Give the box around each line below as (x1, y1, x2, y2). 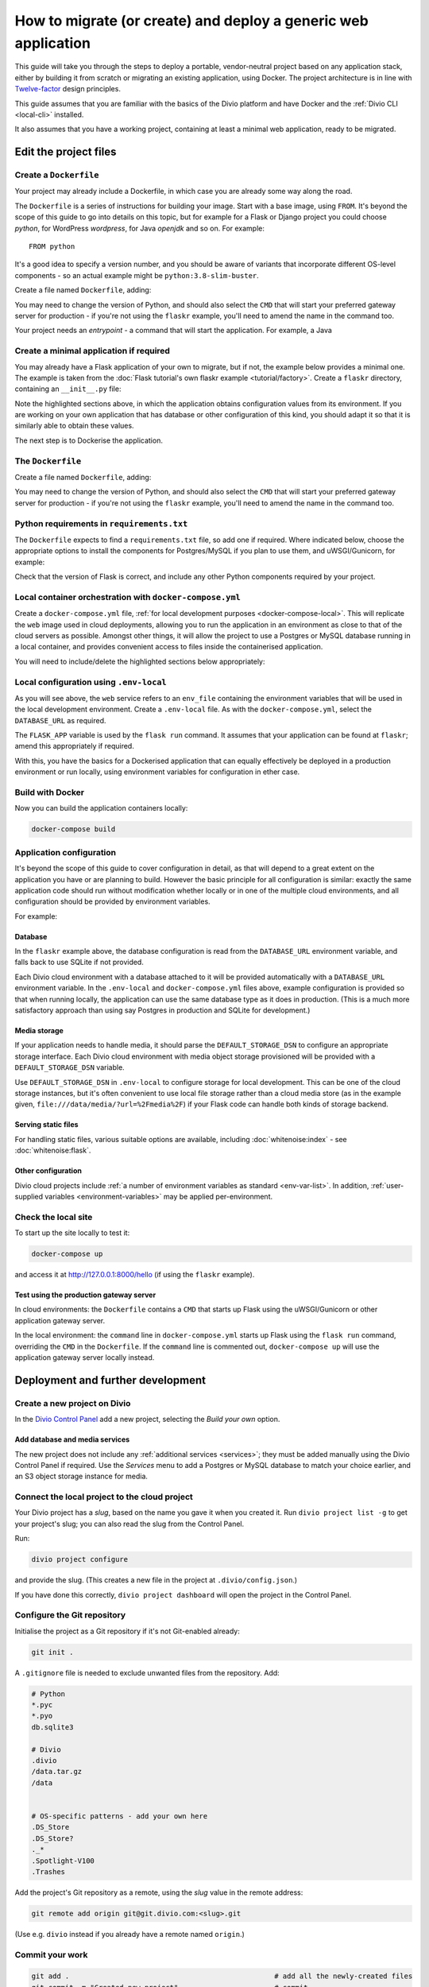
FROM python (29, 242, 75, 251)
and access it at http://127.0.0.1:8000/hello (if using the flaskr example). (14, 1270, 255, 1280)
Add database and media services (14, 1435, 130, 1444)
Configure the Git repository (14, 1609, 126, 1621)
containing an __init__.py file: (14, 384, 122, 393)
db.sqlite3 (31, 1722, 74, 1732)
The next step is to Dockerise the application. (14, 436, 163, 445)
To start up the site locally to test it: (14, 1228, 130, 1238)
